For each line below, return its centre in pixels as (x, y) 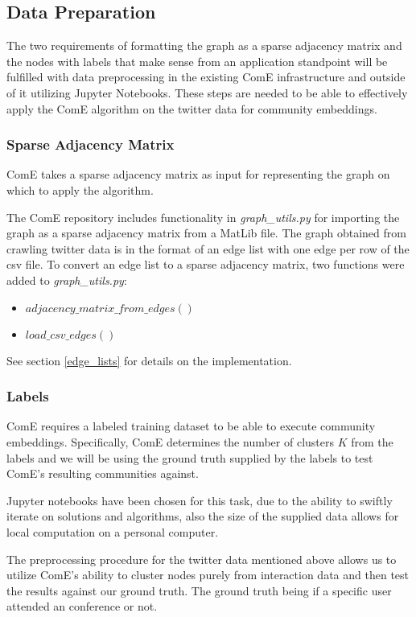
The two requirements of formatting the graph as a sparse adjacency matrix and (204, 45)
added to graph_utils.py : (67, 280)
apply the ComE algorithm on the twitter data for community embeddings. (192, 108)
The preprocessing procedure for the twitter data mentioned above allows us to (202, 559)
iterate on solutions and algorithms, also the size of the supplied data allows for (203, 516)
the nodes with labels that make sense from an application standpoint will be (197, 61)
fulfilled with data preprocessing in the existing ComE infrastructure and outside (206, 77)
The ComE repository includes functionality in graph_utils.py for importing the (203, 217)
